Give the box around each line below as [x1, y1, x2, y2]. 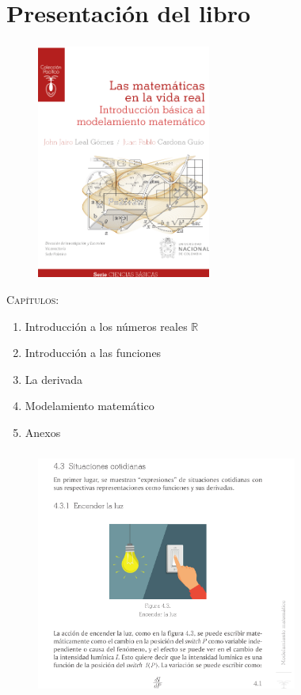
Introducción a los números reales [25, 317, 188, 334]
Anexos [25, 423, 61, 440]
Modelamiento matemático [25, 397, 154, 414]
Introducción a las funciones [25, 344, 162, 361]
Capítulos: [6, 291, 59, 307]
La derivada [25, 370, 82, 387]
